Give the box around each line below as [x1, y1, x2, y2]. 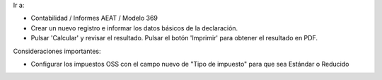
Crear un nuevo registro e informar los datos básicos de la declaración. [30, 23, 238, 32]
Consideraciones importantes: [13, 47, 102, 55]
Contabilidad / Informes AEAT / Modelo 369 [30, 14, 158, 23]
